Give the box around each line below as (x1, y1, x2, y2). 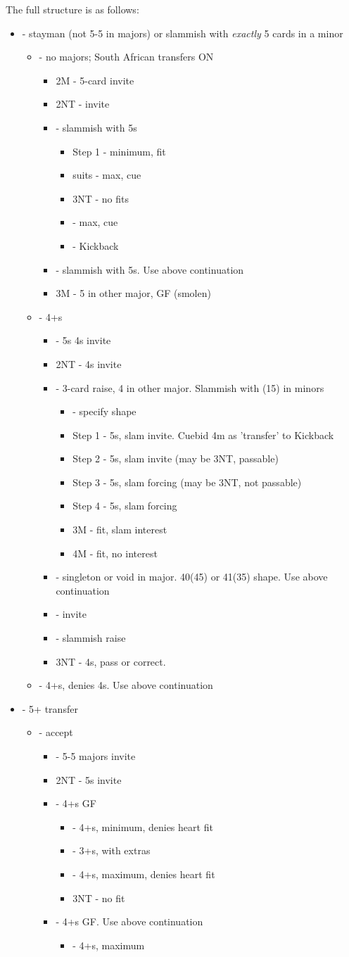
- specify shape (72, 404, 137, 419)
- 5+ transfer (22, 701, 78, 716)
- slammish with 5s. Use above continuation (56, 262, 244, 277)
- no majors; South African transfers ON (39, 49, 214, 64)
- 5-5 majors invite (56, 749, 136, 763)
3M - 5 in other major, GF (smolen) (56, 286, 211, 300)
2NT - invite (56, 96, 110, 111)
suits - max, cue (72, 167, 141, 182)
